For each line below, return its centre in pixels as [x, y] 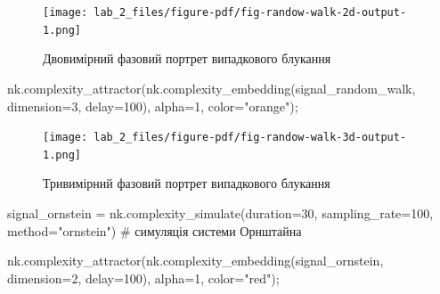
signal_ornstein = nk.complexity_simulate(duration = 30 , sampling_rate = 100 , [220, 213]
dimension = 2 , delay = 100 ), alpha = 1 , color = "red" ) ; [143, 278]
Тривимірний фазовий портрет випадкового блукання [187, 183]
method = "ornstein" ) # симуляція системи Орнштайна [155, 230]
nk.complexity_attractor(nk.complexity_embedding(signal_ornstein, [196, 261]
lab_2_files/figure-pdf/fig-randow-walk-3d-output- [250, 138]
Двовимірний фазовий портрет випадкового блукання [187, 58]
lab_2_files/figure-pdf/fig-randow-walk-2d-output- [250, 12]
